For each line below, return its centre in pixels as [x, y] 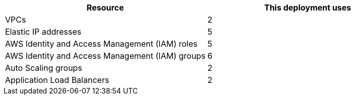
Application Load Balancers [57, 80]
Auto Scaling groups [44, 68]
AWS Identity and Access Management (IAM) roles [101, 44]
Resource [105, 8]
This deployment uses [308, 8]
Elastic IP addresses [43, 32]
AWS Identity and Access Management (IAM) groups [105, 56]
